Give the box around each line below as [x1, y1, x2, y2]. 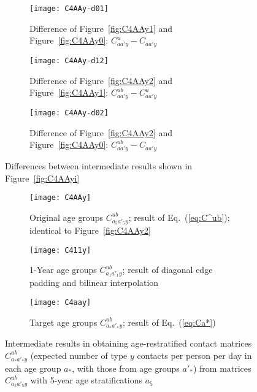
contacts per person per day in [137, 348, 252, 361]
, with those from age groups [72, 361, 180, 374]
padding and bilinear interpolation [29, 276, 159, 289]
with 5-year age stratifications [30, 374, 143, 386]
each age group [5, 361, 61, 374]
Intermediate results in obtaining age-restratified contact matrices [5, 337, 252, 350]
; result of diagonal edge [122, 263, 213, 276]
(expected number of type [30, 348, 128, 361]
